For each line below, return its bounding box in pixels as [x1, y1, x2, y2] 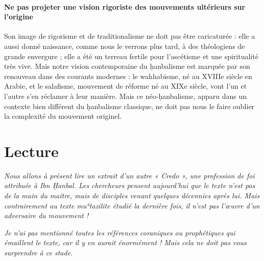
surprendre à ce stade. [4, 247, 73, 258]
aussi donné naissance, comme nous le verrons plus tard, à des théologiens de [4, 40, 245, 51]
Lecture [4, 140, 59, 161]
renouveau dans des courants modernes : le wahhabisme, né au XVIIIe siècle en [4, 70, 252, 81]
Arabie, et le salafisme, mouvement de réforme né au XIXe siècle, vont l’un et [4, 81, 247, 91]
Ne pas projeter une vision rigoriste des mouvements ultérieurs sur [4, 1, 246, 12]
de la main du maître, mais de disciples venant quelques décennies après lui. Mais [4, 190, 260, 201]
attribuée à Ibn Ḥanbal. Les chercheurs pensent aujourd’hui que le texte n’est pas [4, 180, 255, 191]
